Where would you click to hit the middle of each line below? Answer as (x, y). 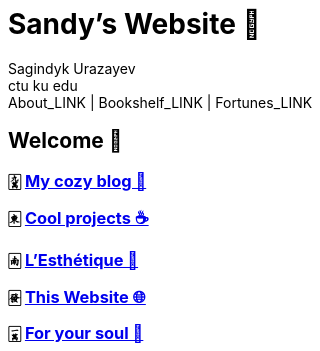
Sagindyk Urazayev (72, 68)
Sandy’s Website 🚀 (134, 24)
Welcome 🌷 (65, 141)
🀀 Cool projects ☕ (78, 217)
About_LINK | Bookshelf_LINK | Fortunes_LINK (160, 102)
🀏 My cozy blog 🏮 (77, 180)
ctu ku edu (43, 85)
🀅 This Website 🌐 (77, 296)
